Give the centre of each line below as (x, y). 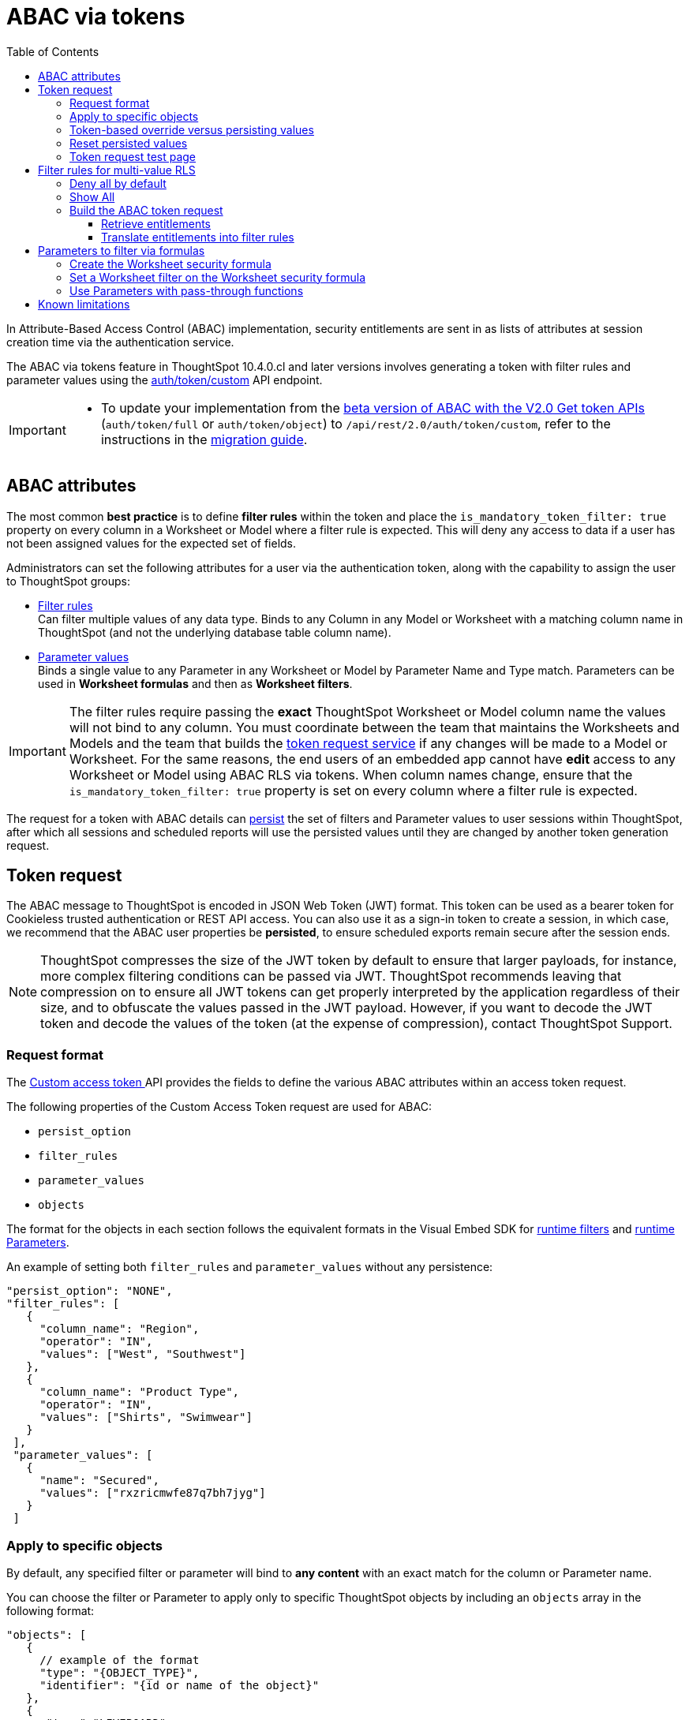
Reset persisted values (129, 143)
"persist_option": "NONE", (90, 1291)
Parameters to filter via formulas (122, 250)
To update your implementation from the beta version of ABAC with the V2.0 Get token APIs (373, 408)
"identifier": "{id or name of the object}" (180, 1685)
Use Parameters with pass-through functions (187, 290)
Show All (92, 196)
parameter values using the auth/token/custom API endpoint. (165, 380)
